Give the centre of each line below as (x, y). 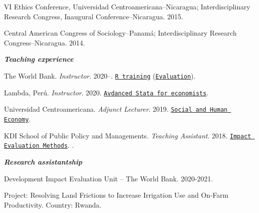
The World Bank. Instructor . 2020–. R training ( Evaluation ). (100, 75)
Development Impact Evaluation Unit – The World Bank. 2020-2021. (108, 178)
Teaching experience (39, 59)
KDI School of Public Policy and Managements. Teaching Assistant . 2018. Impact (128, 135)
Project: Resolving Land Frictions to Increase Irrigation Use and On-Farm (116, 195)
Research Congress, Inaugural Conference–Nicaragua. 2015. (94, 16)
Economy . (18, 118)
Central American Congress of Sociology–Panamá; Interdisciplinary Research (120, 33)
